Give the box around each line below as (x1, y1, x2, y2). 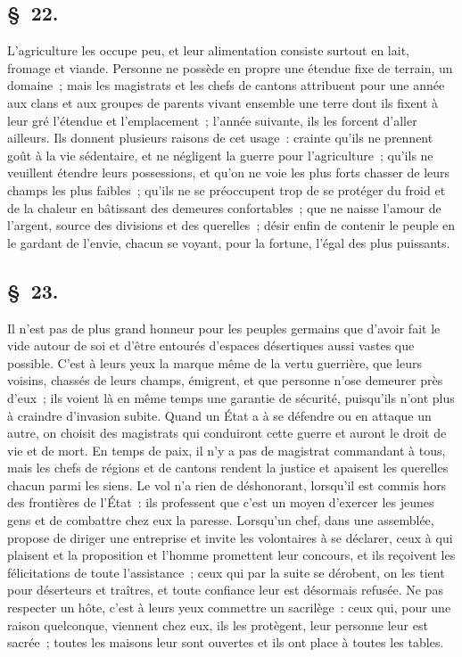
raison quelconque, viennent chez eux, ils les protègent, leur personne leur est (7, 615, 428, 634)
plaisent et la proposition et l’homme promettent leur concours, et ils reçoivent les (7, 546, 456, 564)
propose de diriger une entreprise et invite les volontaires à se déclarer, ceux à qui (7, 528, 453, 546)
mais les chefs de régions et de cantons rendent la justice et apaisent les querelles (7, 458, 449, 477)
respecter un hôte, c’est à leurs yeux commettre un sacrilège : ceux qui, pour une (7, 598, 451, 617)
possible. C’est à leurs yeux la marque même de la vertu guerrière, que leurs (7, 353, 422, 372)
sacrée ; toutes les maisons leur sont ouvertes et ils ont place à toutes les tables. (7, 633, 444, 652)
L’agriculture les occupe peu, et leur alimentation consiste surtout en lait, (7, 41, 409, 60)
